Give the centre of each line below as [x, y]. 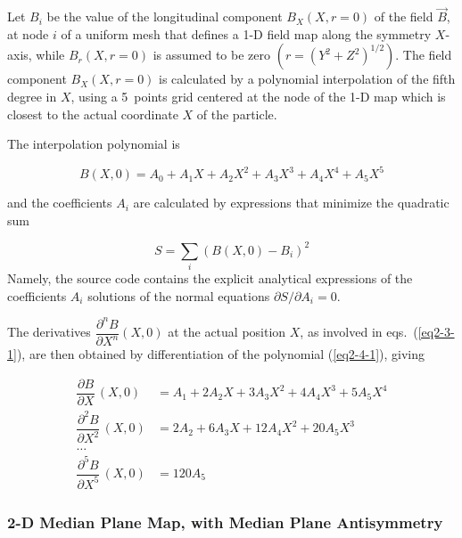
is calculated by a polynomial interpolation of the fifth [307, 79]
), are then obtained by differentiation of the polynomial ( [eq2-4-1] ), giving [220, 354]
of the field [404, 16]
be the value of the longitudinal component [165, 16]
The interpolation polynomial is [94, 144]
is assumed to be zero [212, 55]
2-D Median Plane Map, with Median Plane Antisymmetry [225, 522]
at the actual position [227, 332]
